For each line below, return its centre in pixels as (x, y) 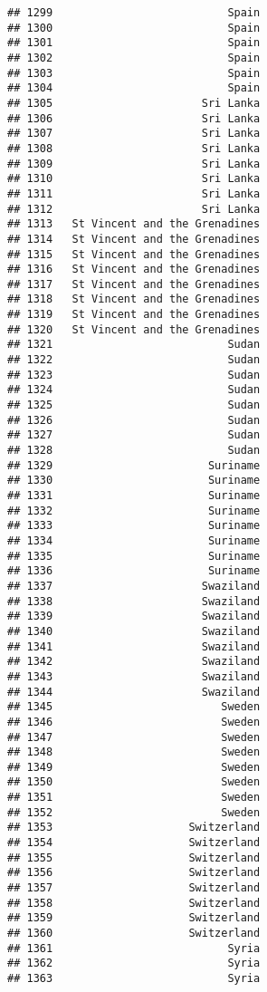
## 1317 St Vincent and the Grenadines (134, 284)
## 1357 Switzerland (134, 888)
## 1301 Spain (134, 43)
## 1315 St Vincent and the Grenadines (134, 254)
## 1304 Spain (134, 88)
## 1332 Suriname (134, 510)
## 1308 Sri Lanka (134, 148)
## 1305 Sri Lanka (134, 103)
